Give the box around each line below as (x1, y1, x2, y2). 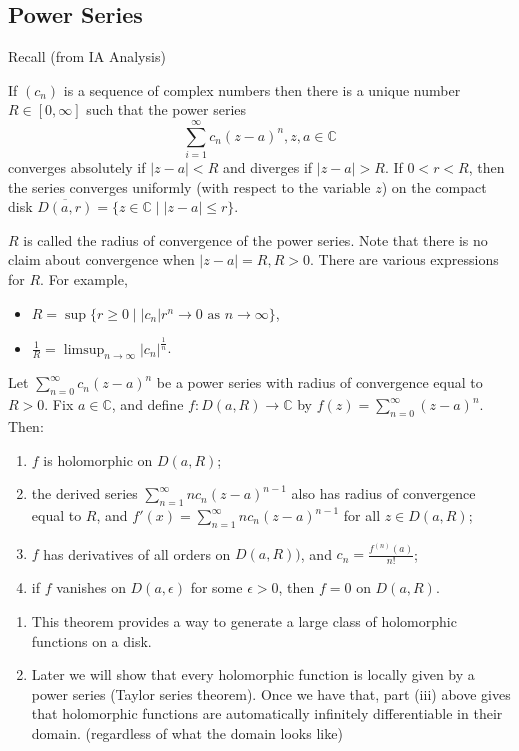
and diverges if (222, 157, 313, 178)
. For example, (40, 269, 128, 290)
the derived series (31, 483, 138, 504)
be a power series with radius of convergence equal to (156, 372, 483, 393)
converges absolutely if (8, 157, 146, 178)
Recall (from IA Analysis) (8, 46, 166, 67)
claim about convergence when (8, 249, 195, 270)
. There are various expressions (310, 249, 499, 270)
